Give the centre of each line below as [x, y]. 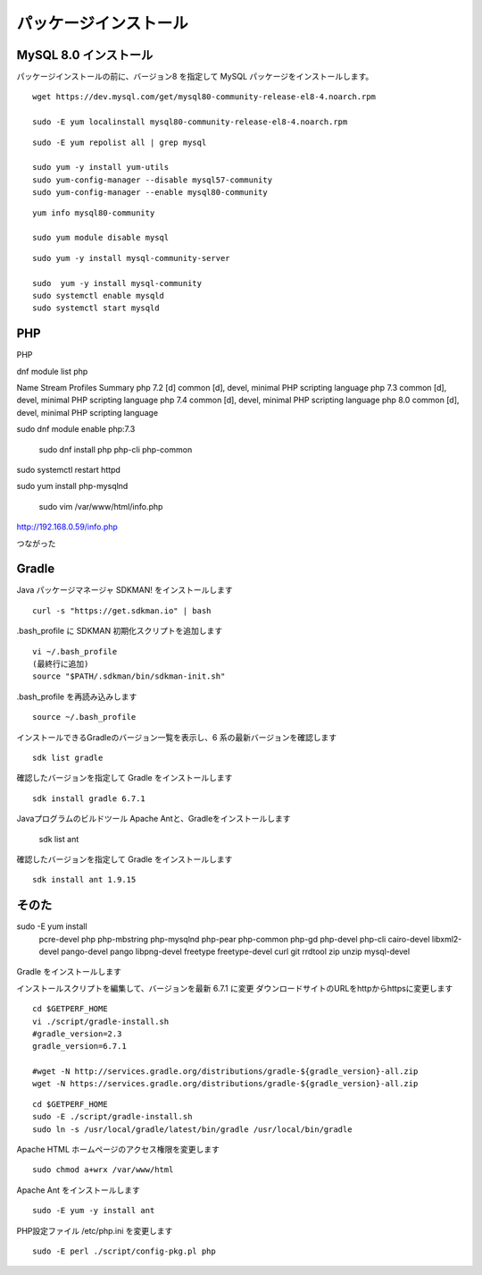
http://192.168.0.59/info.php [67, 527]
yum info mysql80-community [94, 213]
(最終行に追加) [61, 663]
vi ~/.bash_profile [75, 651]
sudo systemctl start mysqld [96, 308]
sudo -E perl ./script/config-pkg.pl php [124, 1251]
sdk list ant [59, 839]
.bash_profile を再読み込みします [77, 697]
